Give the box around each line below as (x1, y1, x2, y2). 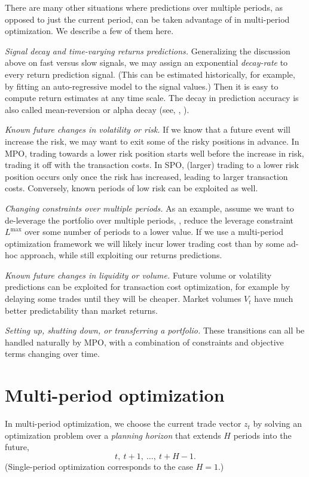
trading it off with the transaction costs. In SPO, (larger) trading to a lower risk (5, 158, 299, 171)
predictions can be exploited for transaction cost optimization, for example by (5, 280, 290, 293)
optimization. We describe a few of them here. (5, 25, 174, 37)
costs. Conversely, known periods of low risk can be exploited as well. (5, 182, 258, 194)
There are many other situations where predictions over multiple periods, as (5, 1, 283, 13)
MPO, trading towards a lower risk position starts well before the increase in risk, (5, 146, 304, 159)
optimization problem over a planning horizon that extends (5, 429, 221, 441)
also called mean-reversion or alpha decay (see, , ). (5, 103, 189, 115)
